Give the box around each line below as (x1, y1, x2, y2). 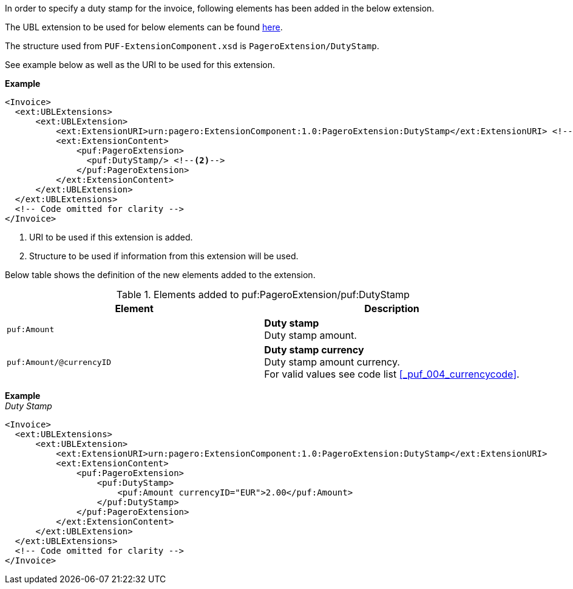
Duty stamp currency (264, 344, 364, 356)
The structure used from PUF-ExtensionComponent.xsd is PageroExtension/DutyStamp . (5, 41, 379, 51)
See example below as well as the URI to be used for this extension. (5, 60, 275, 70)
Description (364, 302, 419, 315)
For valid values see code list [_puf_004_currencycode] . (264, 368, 520, 380)
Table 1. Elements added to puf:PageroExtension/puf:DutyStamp (116, 288, 410, 301)
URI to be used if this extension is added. (29, 232, 193, 242)
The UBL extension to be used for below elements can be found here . (5, 22, 283, 32)
